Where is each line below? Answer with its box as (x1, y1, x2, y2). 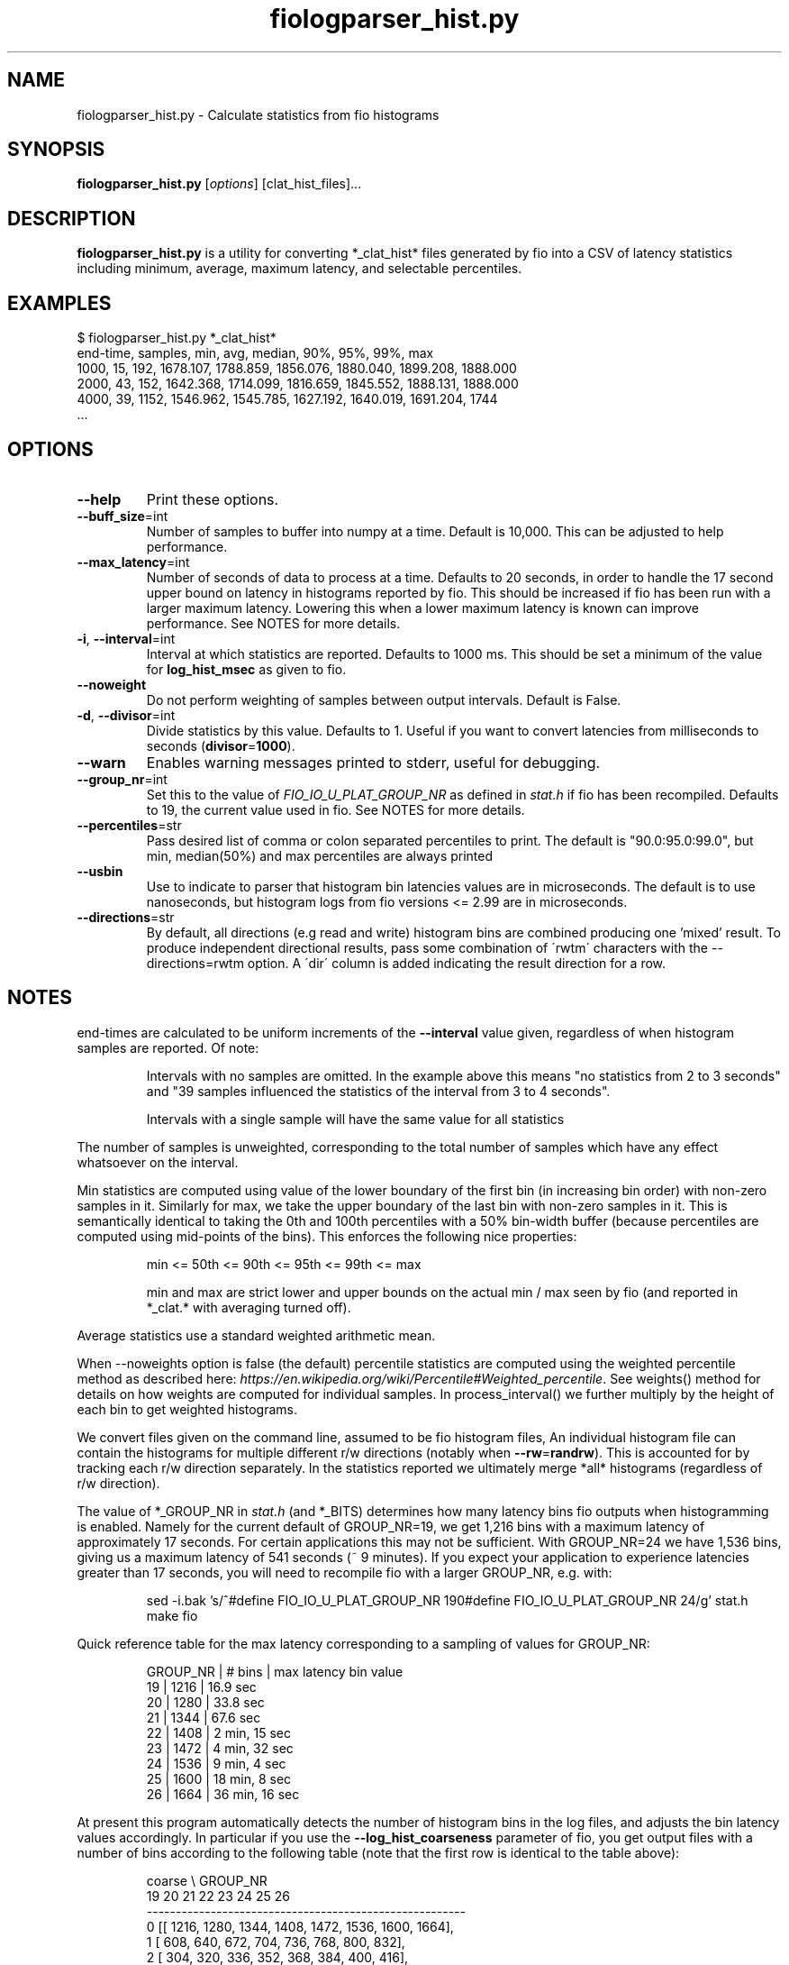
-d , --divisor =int (77, 707, 176, 723)
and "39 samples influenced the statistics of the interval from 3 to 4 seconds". (146, 1083, 611, 1099)
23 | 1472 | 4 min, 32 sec (146, 1740, 294, 1756)
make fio (146, 1607, 198, 1623)
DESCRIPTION (7, 206, 136, 230)
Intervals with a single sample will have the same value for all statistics (146, 1110, 565, 1127)
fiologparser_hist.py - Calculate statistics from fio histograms (77, 106, 440, 123)
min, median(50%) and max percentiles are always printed (146, 847, 494, 864)
